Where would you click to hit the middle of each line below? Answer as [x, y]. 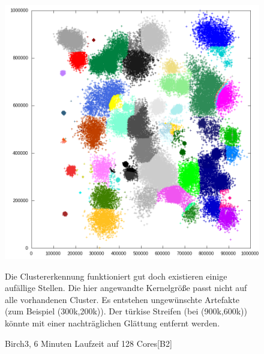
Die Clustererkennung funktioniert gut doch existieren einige [116, 276]
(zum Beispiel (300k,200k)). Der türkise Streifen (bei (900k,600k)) [126, 311]
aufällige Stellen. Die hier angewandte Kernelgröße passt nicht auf [126, 288]
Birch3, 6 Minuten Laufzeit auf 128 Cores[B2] [88, 343]
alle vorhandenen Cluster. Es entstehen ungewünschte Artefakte [122, 299]
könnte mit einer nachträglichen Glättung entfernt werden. [112, 322]
